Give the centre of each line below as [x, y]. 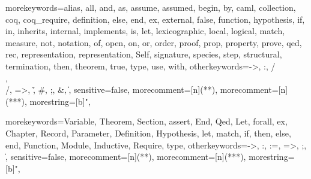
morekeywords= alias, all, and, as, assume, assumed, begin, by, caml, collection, [151, 7]
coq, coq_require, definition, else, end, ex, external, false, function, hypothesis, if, [155, 19]
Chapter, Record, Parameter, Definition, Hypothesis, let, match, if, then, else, [148, 133]
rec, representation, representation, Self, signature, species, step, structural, [144, 54]
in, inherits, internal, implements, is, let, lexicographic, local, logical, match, [145, 31]
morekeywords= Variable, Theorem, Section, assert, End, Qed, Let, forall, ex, [146, 121]
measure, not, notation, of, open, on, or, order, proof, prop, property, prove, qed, [154, 42]
